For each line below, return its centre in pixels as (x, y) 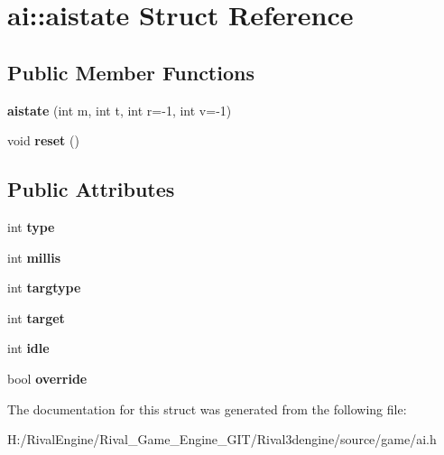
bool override (47, 378)
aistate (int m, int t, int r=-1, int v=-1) (120, 110)
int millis (34, 257)
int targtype (44, 288)
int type (31, 226)
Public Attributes (91, 189)
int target (36, 317)
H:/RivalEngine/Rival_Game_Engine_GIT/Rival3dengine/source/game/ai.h (222, 439)
